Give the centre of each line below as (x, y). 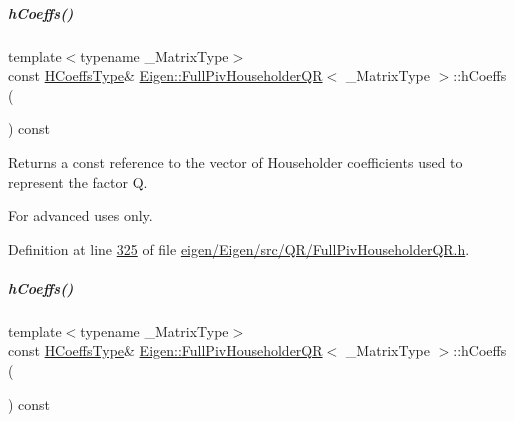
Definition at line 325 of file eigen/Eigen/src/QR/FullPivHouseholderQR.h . (239, 248)
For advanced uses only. (80, 215)
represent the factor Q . (78, 181)
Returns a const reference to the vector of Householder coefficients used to (235, 161)
